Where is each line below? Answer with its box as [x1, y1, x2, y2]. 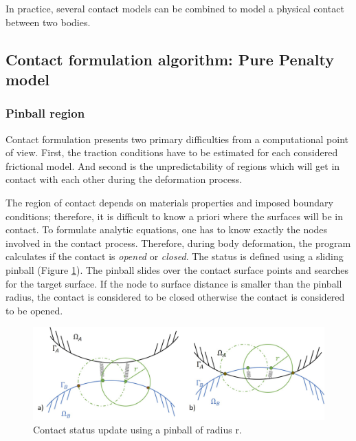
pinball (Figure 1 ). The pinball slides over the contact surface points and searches [5, 262, 348, 277]
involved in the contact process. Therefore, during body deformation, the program [5, 235, 351, 250]
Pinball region [5, 105, 85, 122]
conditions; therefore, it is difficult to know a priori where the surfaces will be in [5, 208, 343, 223]
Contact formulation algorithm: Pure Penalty [5, 48, 335, 69]
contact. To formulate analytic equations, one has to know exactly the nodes [5, 222, 328, 237]
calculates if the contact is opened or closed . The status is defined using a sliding [5, 249, 344, 263]
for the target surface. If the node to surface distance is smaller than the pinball [5, 276, 342, 290]
